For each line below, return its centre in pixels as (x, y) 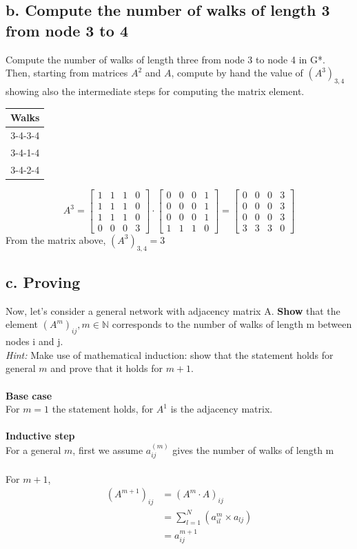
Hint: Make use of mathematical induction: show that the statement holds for (170, 354)
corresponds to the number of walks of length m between (232, 324)
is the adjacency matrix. (222, 409)
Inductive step (40, 436)
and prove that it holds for (106, 368)
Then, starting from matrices (67, 73)
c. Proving (43, 282)
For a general (33, 449)
